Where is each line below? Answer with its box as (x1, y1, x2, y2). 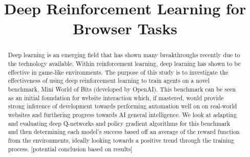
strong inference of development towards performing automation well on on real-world (8, 102, 237, 110)
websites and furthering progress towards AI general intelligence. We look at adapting (8, 110, 237, 119)
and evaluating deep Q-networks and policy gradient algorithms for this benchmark (8, 119, 231, 127)
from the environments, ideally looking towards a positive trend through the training (8, 136, 234, 144)
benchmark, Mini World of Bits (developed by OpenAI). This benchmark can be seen (8, 84, 236, 93)
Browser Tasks (73, 18, 177, 39)
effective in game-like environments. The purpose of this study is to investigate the (8, 68, 228, 76)
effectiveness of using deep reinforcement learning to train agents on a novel (8, 76, 210, 85)
